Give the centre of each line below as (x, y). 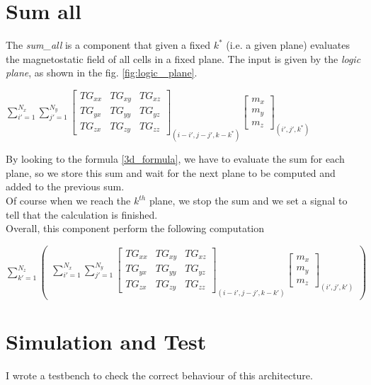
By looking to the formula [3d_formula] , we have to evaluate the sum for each (175, 159)
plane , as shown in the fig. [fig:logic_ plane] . (102, 73)
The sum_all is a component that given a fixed (108, 45)
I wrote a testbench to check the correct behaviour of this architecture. (159, 375)
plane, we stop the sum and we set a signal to (248, 201)
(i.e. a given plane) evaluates (288, 45)
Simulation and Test (106, 341)
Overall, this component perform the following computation (135, 228)
